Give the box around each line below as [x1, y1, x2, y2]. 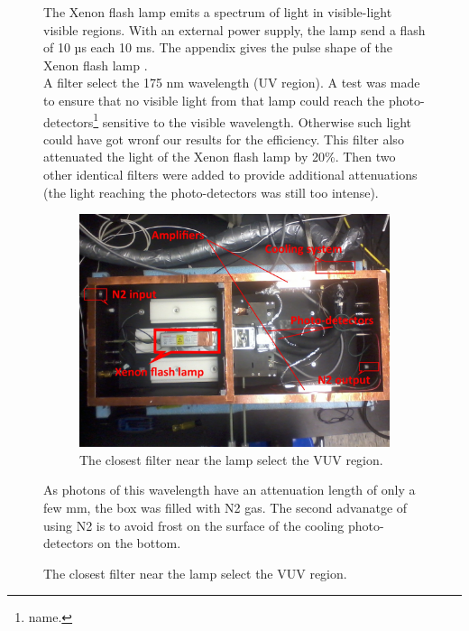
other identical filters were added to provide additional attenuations [43, 165, 418, 183]
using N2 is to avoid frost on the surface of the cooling [43, 515, 345, 534]
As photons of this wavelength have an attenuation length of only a [43, 480, 416, 499]
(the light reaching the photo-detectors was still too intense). [43, 182, 379, 201]
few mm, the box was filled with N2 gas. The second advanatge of [43, 497, 408, 516]
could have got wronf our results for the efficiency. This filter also [43, 129, 404, 148]
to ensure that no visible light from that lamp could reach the [43, 90, 385, 109]
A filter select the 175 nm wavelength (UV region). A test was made [43, 73, 420, 92]
